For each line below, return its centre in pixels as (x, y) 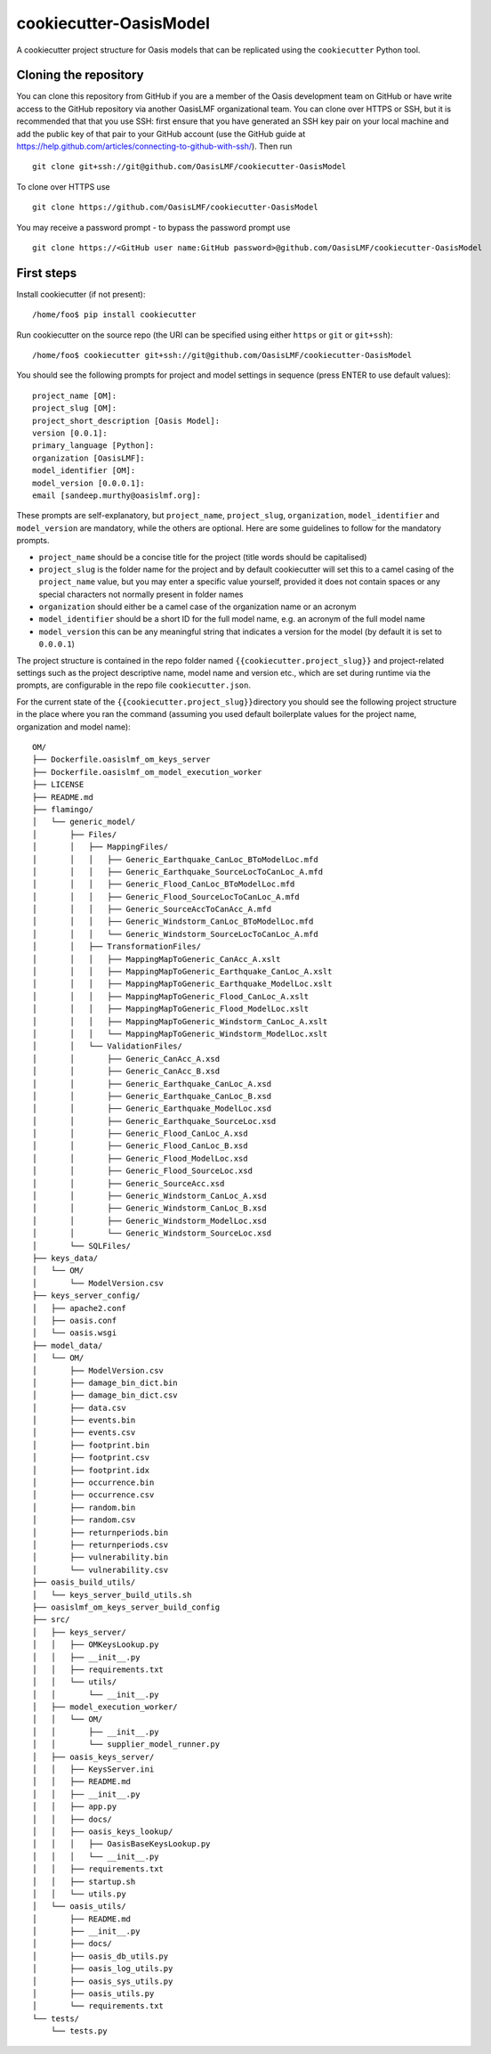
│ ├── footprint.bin (91, 1445)
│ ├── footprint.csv (91, 1458)
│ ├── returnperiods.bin (101, 1532)
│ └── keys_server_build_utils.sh (112, 1595)
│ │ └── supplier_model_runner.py (126, 1744)
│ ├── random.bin (84, 1507)
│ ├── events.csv (84, 1433)
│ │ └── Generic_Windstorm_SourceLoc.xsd (152, 1233)
